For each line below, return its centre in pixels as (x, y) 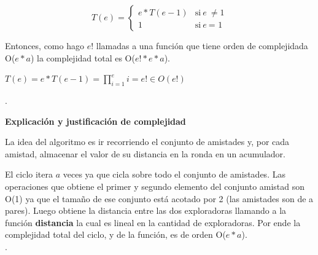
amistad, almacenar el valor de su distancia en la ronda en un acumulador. (145, 153)
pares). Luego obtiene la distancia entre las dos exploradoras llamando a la (146, 210)
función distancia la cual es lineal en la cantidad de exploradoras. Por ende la (153, 222)
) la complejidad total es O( (83, 57)
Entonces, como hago (45, 45)
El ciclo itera (29, 174)
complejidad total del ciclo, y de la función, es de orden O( (115, 234)
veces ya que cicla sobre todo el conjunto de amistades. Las (174, 174)
